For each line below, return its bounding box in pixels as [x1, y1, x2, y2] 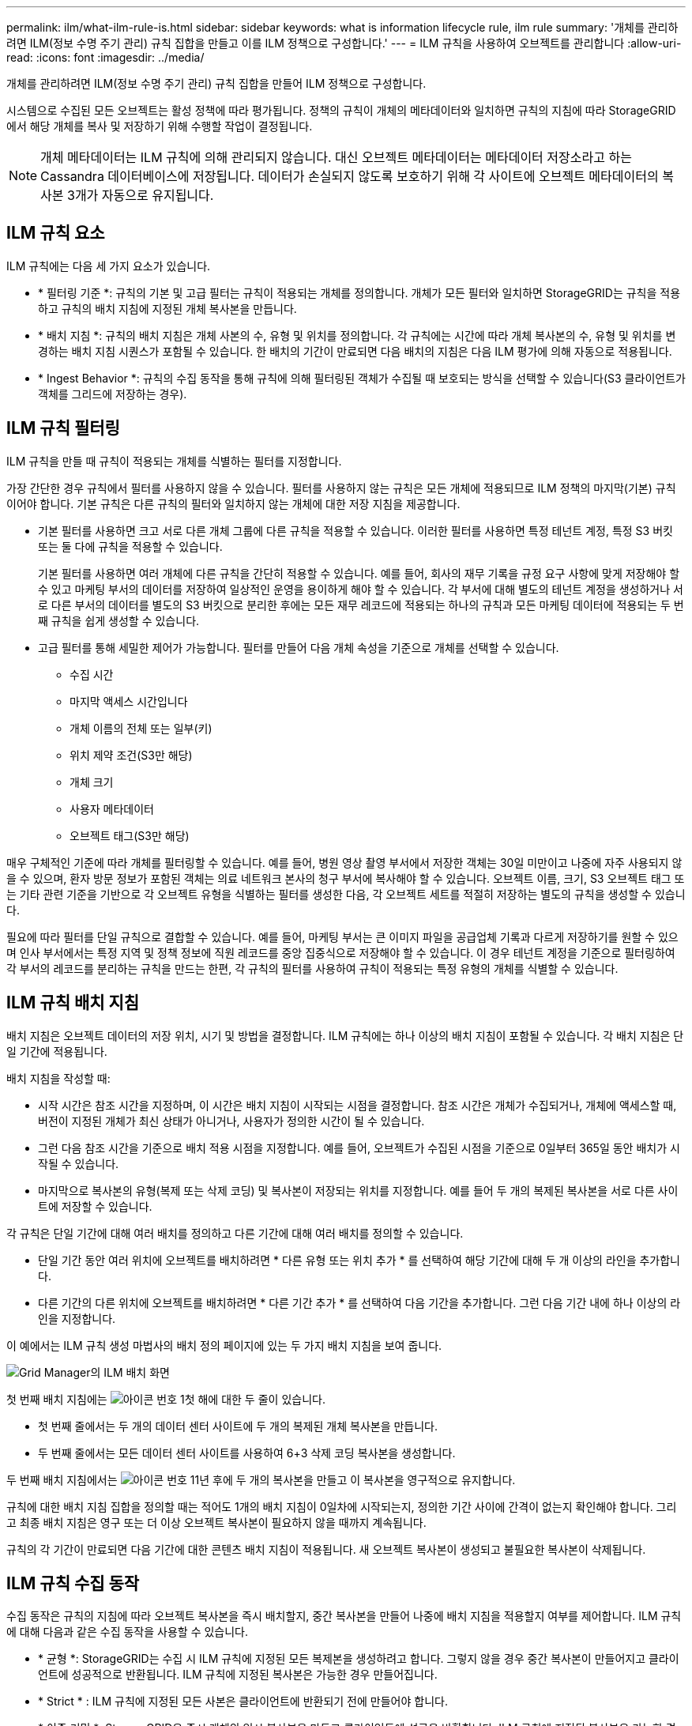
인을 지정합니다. [38, 1311, 116, 1325]
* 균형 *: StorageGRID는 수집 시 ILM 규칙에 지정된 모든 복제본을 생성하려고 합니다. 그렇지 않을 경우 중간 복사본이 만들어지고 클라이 [38, 1652, 679, 1666]
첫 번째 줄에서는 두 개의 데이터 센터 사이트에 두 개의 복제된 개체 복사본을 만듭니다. [38, 1419, 438, 1433]
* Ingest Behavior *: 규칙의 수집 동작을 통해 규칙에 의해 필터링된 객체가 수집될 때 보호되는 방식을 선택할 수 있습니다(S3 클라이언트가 [38, 371, 686, 385]
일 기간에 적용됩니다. [6, 1044, 107, 1058]
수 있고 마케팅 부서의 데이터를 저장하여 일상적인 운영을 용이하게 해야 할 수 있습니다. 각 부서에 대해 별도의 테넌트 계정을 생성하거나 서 [38, 582, 683, 596]
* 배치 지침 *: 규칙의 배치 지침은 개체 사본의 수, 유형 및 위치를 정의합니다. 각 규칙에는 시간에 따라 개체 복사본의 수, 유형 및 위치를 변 [38, 328, 676, 342]
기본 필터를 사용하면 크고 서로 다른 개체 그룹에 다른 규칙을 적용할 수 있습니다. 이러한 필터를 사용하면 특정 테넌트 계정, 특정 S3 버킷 [38, 523, 673, 537]
